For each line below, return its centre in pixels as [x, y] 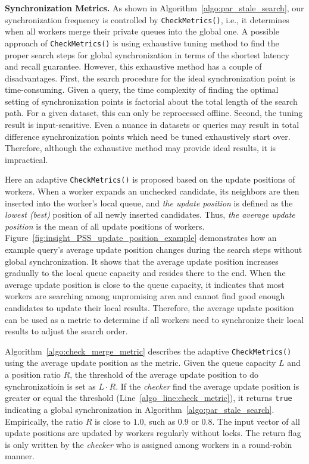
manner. [20, 456]
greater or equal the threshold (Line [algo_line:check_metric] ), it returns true [149, 398]
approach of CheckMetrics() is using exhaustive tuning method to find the [142, 43]
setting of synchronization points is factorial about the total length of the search [151, 101]
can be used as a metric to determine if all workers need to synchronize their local [154, 319]
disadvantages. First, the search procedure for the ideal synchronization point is [150, 78]
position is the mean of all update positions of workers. [105, 226]
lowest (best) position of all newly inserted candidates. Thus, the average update [150, 214]
